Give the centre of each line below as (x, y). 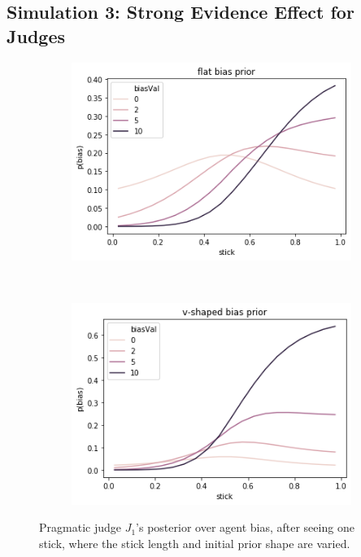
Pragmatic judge (80, 527)
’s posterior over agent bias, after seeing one (245, 527)
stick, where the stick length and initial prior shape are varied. (195, 544)
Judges (36, 35)
